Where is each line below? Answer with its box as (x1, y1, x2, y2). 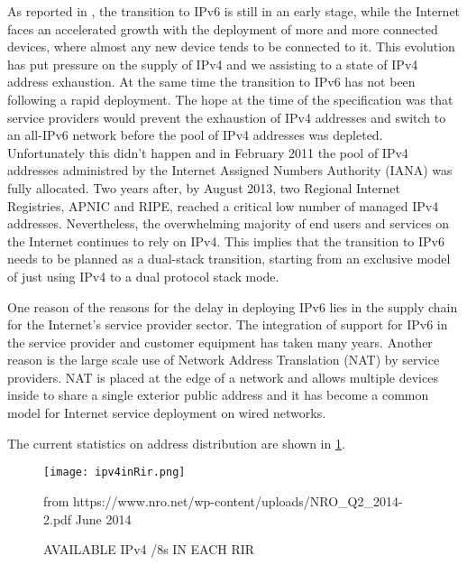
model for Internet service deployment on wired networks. (7, 403, 326, 422)
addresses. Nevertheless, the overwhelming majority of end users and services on (7, 214, 450, 233)
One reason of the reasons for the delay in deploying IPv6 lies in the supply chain (7, 297, 458, 316)
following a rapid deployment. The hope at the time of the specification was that (7, 89, 453, 108)
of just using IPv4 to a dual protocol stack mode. (7, 266, 279, 285)
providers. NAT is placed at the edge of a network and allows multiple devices (7, 367, 438, 386)
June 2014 (75, 509, 132, 528)
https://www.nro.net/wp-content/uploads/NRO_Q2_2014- (73, 491, 403, 510)
